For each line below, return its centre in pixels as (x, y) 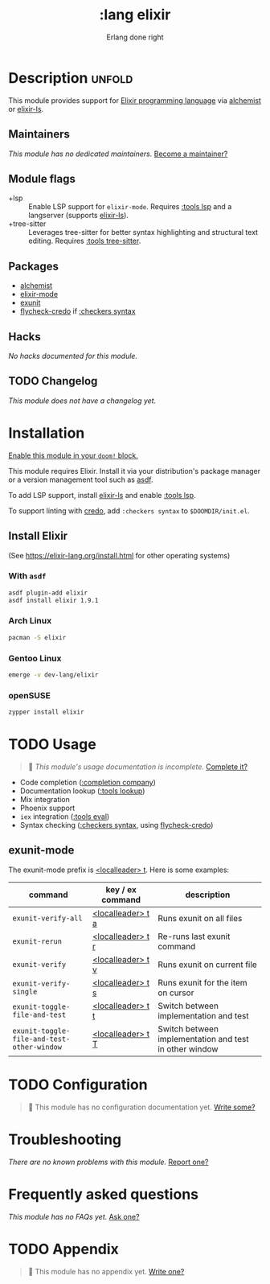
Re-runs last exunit (194, 936)
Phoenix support (47, 808)
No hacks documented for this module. (73, 356)
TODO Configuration (78, 1084)
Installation (47, 433)
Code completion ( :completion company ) (88, 782)
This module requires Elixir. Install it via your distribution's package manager (135, 471)
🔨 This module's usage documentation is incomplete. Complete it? (137, 767)
